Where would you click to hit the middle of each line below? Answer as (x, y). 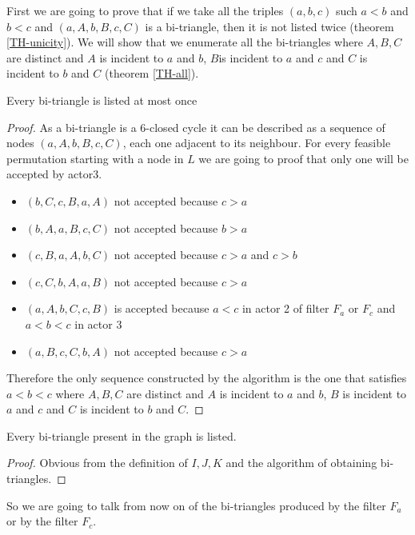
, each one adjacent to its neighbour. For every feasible (257, 143)
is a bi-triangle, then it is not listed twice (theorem (269, 26)
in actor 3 (98, 323)
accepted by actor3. (54, 174)
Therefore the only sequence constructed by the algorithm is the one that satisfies (207, 378)
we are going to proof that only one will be (303, 158)
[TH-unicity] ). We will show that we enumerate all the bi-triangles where (185, 42)
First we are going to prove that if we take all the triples (145, 10)
